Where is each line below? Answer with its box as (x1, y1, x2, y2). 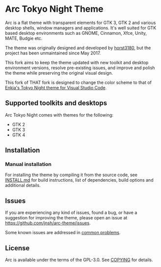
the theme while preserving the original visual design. (5, 70, 113, 76)
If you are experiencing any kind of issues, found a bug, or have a (5, 210, 138, 215)
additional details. (5, 183, 41, 188)
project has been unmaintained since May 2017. (5, 50, 101, 56)
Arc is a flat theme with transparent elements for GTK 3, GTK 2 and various (5, 20, 156, 26)
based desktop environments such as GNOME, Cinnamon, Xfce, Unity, (5, 30, 147, 36)
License (5, 244, 30, 252)
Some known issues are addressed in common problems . (5, 230, 121, 236)
